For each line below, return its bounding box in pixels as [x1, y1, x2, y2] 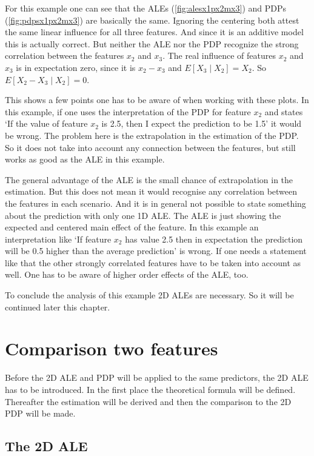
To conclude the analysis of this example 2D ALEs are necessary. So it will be [5, 289, 294, 301]
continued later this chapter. [5, 300, 110, 313]
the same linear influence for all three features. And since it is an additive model [5, 25, 304, 38]
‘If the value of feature [5, 117, 88, 130]
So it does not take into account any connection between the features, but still [5, 141, 296, 153]
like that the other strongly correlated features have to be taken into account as [5, 256, 301, 269]
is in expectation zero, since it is [16, 61, 136, 73]
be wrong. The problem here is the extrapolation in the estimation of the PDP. [5, 129, 299, 141]
